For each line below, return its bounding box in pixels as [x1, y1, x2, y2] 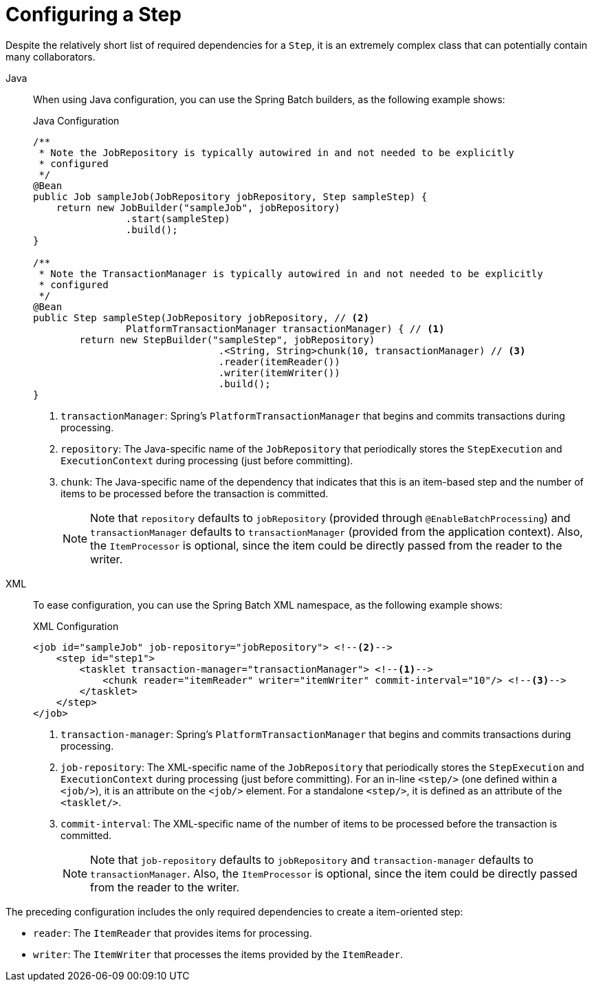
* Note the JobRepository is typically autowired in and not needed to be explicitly [39, 147, 514, 158]
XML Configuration [33, 620, 119, 632]
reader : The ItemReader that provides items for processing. [33, 926, 312, 939]
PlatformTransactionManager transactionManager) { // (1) [125, 323, 445, 334]
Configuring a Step [6, 3, 182, 26]
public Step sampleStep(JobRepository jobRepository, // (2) [33, 312, 369, 323]
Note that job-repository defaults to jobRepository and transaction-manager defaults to [90, 852, 534, 867]
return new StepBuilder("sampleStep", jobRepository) [79, 334, 375, 345]
